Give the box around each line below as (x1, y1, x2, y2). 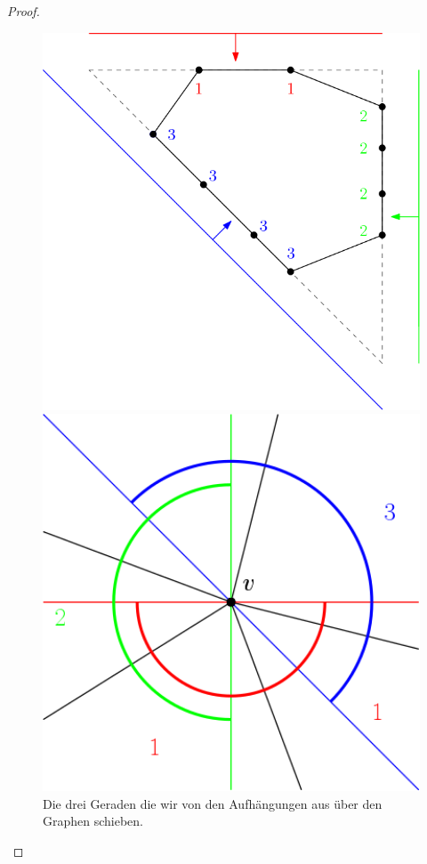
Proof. (7, 2, 40, 20)
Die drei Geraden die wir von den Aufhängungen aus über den (43, 794, 383, 812)
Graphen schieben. (43, 812, 144, 830)
